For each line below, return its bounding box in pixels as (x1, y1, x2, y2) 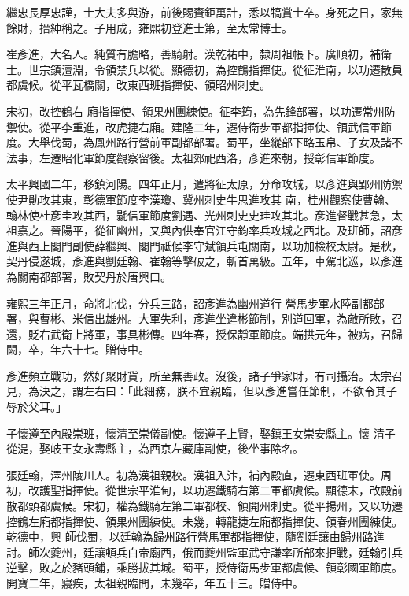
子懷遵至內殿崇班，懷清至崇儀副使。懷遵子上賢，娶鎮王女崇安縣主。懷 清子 (6, 424, 396, 441)
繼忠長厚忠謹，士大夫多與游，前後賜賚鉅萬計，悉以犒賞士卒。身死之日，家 (6, 4, 392, 20)
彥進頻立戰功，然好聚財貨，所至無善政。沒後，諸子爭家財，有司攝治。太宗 (6, 367, 392, 383)
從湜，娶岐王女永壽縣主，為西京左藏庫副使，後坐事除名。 (6, 440, 304, 457)
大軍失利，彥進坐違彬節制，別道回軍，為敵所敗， (138, 310, 392, 327)
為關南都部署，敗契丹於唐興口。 (6, 268, 171, 284)
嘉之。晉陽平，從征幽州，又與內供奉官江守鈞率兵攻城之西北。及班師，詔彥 (17, 222, 403, 239)
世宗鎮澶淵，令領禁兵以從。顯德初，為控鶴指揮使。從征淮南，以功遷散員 (28, 61, 403, 77)
